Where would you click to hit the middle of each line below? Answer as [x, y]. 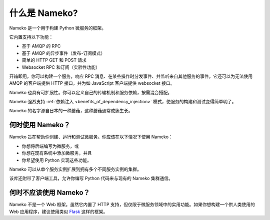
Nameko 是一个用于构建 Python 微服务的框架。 [57, 28]
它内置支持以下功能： [31, 37]
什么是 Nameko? [43, 13]
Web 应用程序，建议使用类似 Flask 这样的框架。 [58, 212]
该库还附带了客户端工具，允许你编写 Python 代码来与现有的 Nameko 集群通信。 [91, 178]
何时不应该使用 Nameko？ [49, 193]
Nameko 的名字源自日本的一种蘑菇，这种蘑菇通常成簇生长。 [71, 111]
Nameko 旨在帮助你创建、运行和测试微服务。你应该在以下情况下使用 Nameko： [91, 137]
